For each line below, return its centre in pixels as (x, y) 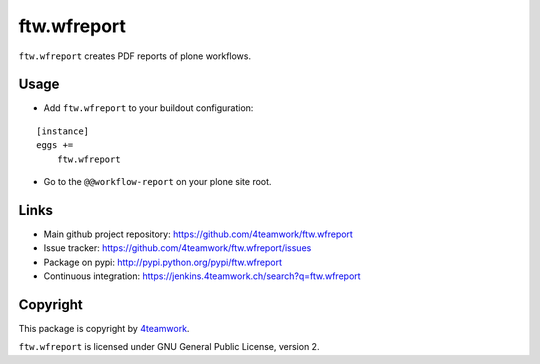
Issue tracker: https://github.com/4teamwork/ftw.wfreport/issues (177, 248)
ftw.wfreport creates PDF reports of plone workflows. (135, 56)
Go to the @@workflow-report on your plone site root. (157, 182)
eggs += (55, 145)
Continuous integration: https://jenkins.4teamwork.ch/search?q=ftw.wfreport (202, 276)
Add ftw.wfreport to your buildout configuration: (148, 108)
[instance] (63, 131)
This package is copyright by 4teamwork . (104, 328)
